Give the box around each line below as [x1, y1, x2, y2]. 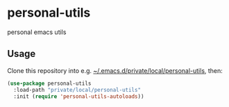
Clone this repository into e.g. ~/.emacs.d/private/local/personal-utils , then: [7, 66, 223, 74]
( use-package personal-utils [7, 80, 92, 87]
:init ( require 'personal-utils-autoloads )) [13, 92, 144, 100]
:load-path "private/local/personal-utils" [13, 86, 141, 93]
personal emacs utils [7, 28, 67, 36]
